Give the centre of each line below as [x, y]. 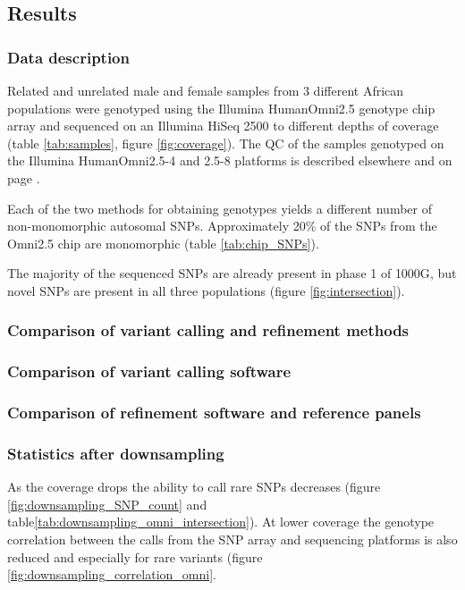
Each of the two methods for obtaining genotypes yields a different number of [220, 208]
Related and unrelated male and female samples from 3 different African [206, 90]
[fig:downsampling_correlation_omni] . [112, 574]
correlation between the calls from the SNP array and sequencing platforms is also [232, 539]
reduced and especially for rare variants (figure [135, 556]
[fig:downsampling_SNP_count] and [107, 504]
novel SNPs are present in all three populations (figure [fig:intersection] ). [206, 290]
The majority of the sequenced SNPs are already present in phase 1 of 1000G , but [232, 273]
